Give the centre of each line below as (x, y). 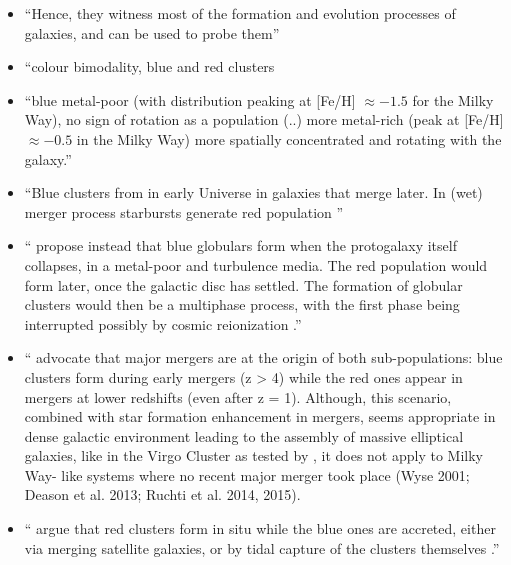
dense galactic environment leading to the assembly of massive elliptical (244, 435)
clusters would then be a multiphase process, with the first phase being (242, 304)
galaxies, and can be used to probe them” (152, 32)
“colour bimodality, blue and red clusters (149, 66)
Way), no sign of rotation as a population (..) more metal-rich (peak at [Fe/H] (264, 119)
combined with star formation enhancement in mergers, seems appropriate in (260, 416)
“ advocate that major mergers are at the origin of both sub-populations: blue (263, 357)
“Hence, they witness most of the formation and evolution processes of (240, 13)
